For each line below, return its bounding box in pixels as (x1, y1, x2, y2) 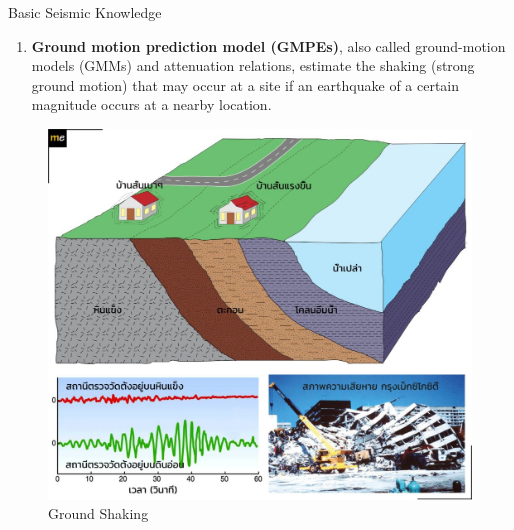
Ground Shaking (48, 503, 149, 524)
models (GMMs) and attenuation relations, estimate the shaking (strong (31, 55, 475, 76)
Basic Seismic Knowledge (8, 2, 162, 22)
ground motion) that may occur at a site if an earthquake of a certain (31, 74, 460, 95)
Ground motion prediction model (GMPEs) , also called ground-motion (31, 35, 506, 56)
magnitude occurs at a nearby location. (31, 94, 272, 115)
